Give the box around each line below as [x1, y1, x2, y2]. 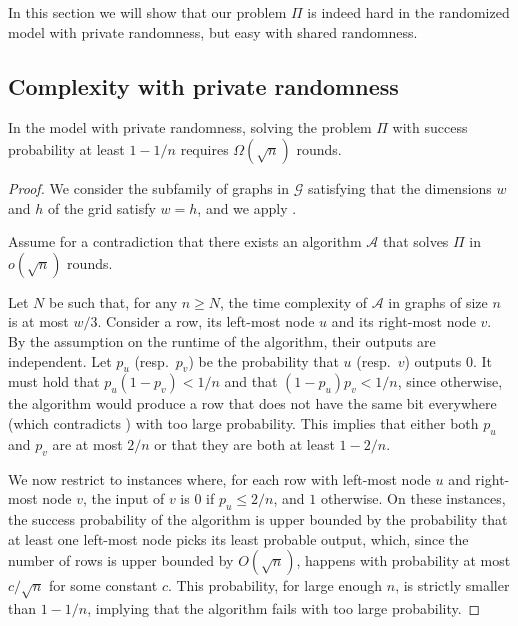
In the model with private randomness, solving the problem [8, 117, 372, 138]
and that [224, 371, 278, 392]
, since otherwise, [397, 371, 503, 392]
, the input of [82, 488, 165, 509]
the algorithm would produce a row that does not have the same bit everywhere [8, 393, 497, 414]
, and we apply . [197, 197, 297, 218]
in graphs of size [388, 291, 488, 312]
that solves [382, 231, 449, 252]
